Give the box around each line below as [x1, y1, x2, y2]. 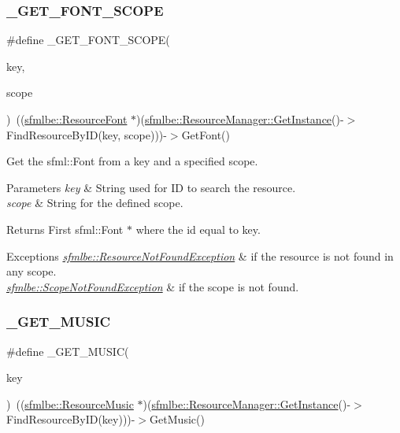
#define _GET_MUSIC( [6, 342, 129, 359]
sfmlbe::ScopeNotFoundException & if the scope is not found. [6, 278, 299, 294]
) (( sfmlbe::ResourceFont [6, 111, 128, 127]
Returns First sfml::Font [6, 220, 124, 237]
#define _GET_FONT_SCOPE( [6, 31, 170, 48]
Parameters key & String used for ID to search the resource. [6, 179, 296, 195]
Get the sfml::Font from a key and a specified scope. [6, 153, 258, 169]
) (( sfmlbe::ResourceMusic [6, 395, 134, 412]
